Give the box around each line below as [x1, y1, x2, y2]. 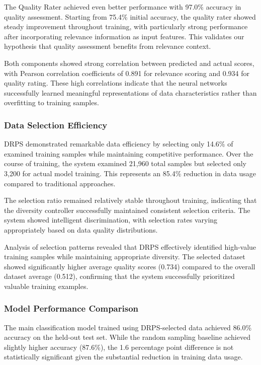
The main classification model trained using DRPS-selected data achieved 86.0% [4, 322, 252, 332]
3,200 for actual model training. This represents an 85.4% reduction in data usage [4, 168, 256, 178]
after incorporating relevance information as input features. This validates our [4, 31, 244, 41]
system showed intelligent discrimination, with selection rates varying [4, 214, 218, 225]
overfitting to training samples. [4, 97, 99, 108]
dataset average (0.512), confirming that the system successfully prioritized [4, 271, 235, 281]
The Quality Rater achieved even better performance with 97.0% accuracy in [4, 2, 241, 12]
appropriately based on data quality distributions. [4, 224, 158, 235]
